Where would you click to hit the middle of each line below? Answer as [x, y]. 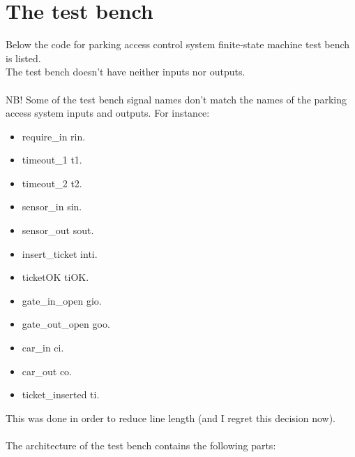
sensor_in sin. [52, 206]
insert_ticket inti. [60, 253]
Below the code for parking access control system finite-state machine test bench [178, 44]
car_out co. [47, 371]
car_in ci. [43, 348]
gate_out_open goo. [66, 324]
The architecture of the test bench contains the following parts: [141, 445]
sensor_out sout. [58, 230]
